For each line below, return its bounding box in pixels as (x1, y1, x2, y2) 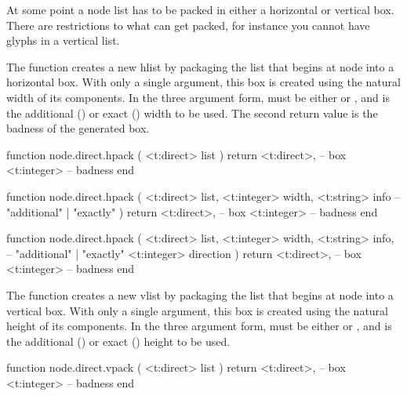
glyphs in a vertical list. (6, 32, 120, 49)
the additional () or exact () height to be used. (6, 332, 231, 349)
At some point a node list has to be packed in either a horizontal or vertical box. (6, 2, 394, 17)
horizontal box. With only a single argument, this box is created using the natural (6, 74, 401, 90)
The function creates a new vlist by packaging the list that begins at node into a (6, 286, 394, 303)
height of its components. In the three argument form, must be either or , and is (6, 318, 392, 334)
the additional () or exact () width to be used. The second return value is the (6, 104, 378, 121)
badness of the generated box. (6, 120, 150, 136)
